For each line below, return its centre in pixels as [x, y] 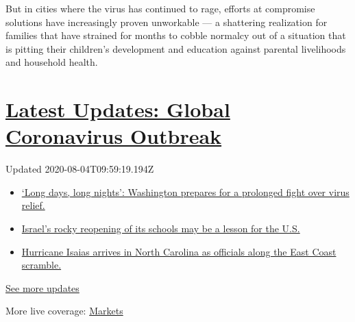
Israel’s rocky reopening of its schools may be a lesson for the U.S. [161, 228]
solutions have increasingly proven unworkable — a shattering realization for [167, 22]
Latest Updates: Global [118, 109]
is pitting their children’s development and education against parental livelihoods [176, 48]
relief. [33, 205]
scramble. [41, 265]
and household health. [52, 62]
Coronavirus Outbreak [114, 136]
